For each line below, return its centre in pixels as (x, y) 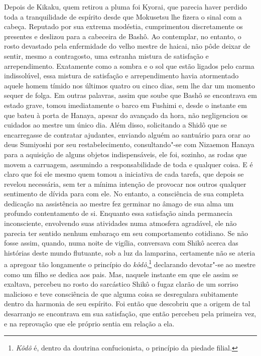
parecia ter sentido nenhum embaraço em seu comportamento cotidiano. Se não (126, 233)
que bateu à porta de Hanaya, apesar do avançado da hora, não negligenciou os (126, 115)
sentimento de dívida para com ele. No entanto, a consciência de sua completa (124, 194)
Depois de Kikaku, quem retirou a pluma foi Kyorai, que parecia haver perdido (125, 7)
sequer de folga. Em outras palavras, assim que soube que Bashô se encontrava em (130, 95)
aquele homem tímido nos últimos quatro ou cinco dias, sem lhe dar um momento (130, 85)
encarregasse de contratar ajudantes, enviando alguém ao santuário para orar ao (127, 134)
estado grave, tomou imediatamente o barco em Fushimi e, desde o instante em (125, 105)
